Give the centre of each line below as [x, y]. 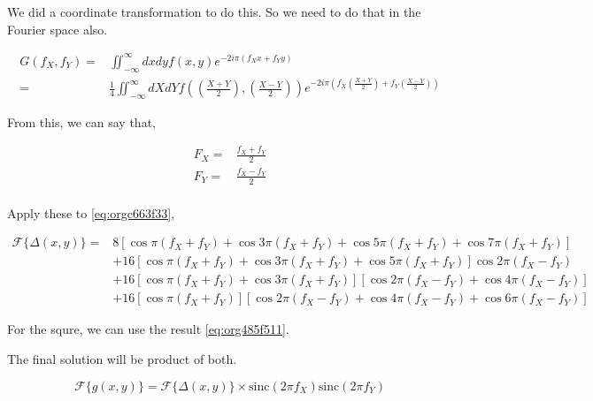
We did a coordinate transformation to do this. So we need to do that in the [214, 11]
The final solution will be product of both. [122, 358]
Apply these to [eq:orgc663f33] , [91, 212]
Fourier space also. [58, 29]
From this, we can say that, [81, 121]
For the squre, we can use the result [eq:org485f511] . [148, 329]
